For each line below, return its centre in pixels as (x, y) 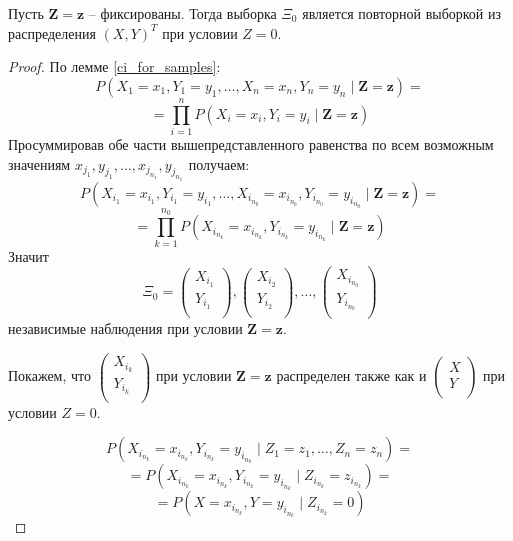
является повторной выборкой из (402, 13)
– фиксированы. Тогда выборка (182, 13)
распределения (52, 32)
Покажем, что (50, 375)
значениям (39, 163)
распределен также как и (351, 375)
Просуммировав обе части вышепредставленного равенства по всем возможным (251, 143)
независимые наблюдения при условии (125, 328)
